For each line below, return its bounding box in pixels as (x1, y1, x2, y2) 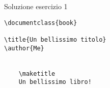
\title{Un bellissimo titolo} (4, 36, 106, 43)
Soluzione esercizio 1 (4, 1, 68, 11)
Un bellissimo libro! (18, 78, 92, 86)
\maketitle (18, 70, 56, 77)
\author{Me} (4, 44, 44, 52)
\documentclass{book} (4, 19, 77, 26)
